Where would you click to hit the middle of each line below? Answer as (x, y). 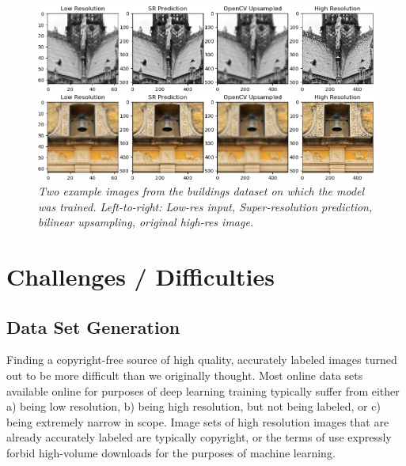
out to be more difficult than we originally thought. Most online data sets (185, 375)
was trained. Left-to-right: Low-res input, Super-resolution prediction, (205, 206)
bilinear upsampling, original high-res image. (146, 222)
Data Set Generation (93, 326)
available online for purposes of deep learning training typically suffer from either (203, 390)
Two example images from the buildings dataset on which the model (201, 191)
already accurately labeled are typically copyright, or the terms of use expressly (199, 437)
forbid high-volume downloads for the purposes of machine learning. (171, 452)
